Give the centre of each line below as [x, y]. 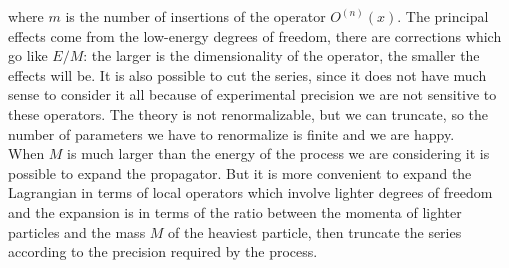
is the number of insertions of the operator [195, 16]
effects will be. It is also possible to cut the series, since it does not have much [247, 74]
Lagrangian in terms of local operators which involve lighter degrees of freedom [250, 192]
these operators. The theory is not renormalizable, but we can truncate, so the [248, 113]
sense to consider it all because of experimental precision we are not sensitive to [252, 94]
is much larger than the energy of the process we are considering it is [278, 153]
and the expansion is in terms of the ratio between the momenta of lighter [235, 211]
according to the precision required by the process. [163, 251]
